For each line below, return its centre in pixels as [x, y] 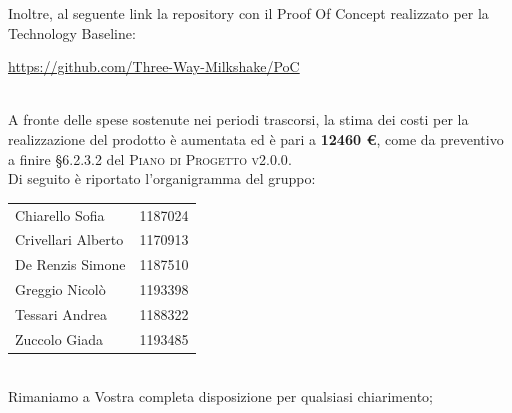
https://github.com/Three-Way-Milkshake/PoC [154, 66]
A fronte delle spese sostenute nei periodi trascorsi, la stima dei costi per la [238, 119]
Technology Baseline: [72, 32]
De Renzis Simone [70, 264]
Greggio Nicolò [60, 289]
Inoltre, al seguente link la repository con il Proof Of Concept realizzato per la [248, 13]
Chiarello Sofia [60, 214]
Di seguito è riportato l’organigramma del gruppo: [162, 178]
